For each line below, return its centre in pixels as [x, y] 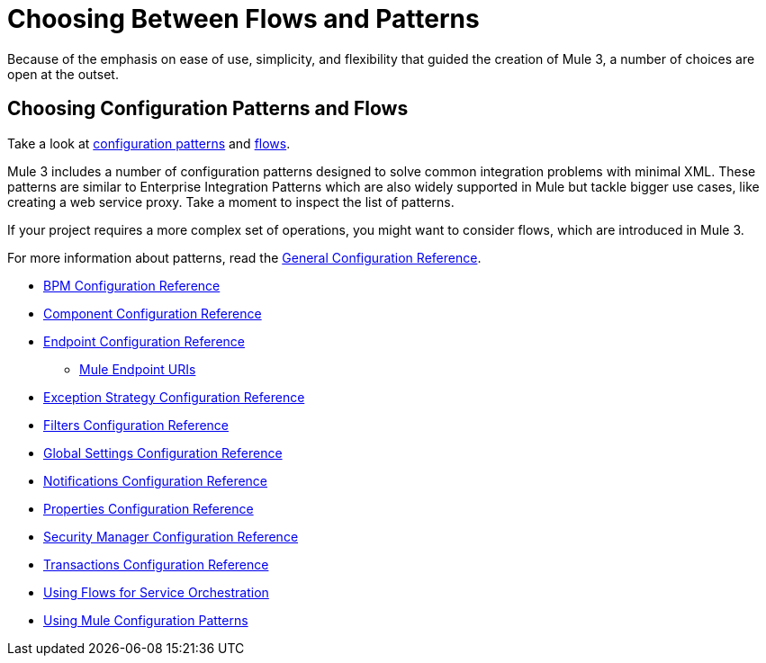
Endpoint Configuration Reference [144, 341]
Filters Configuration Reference [136, 425]
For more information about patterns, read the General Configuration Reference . [244, 257]
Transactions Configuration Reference [156, 564]
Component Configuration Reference [153, 313]
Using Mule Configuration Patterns [146, 620]
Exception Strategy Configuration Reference [174, 397]
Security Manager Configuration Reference [171, 536]
